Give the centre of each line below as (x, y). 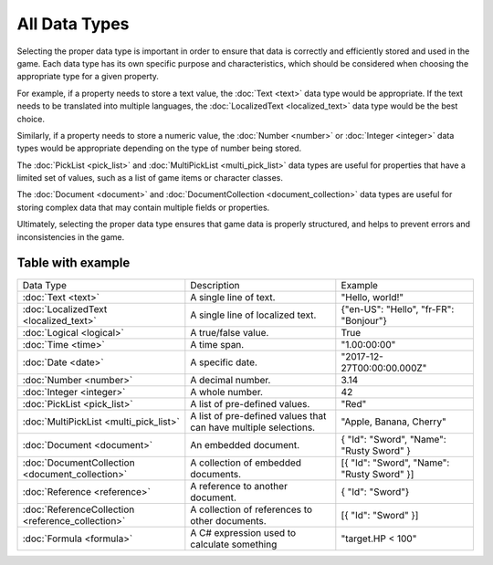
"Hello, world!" (372, 297)
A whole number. (227, 392)
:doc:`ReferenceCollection (79, 509)
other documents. (228, 520)
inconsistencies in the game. (71, 236)
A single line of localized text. (253, 315)
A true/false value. (230, 332)
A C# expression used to (243, 532)
